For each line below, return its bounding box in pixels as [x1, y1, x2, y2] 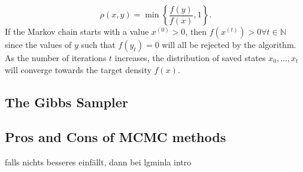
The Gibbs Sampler [5, 92, 128, 111]
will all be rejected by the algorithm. [162, 38, 296, 50]
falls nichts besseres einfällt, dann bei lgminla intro [5, 156, 192, 168]
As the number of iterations [5, 52, 107, 64]
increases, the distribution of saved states [114, 52, 266, 64]
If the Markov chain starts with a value [5, 25, 149, 37]
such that [81, 38, 116, 50]
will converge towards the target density [5, 63, 151, 76]
